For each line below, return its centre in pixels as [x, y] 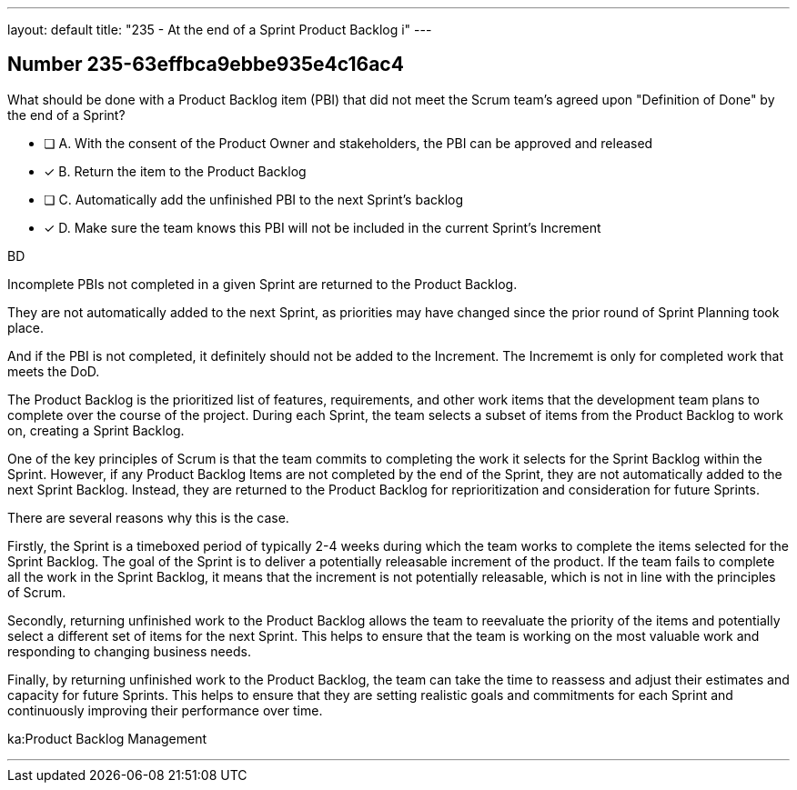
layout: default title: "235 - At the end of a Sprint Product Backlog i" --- [220, 30]
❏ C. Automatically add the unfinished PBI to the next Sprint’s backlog [254, 199]
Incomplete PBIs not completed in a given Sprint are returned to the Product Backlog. [262, 284]
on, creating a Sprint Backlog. [96, 430]
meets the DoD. [54, 371]
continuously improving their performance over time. [165, 710]
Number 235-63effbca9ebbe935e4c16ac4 [206, 65]
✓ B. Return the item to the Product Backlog [175, 171]
